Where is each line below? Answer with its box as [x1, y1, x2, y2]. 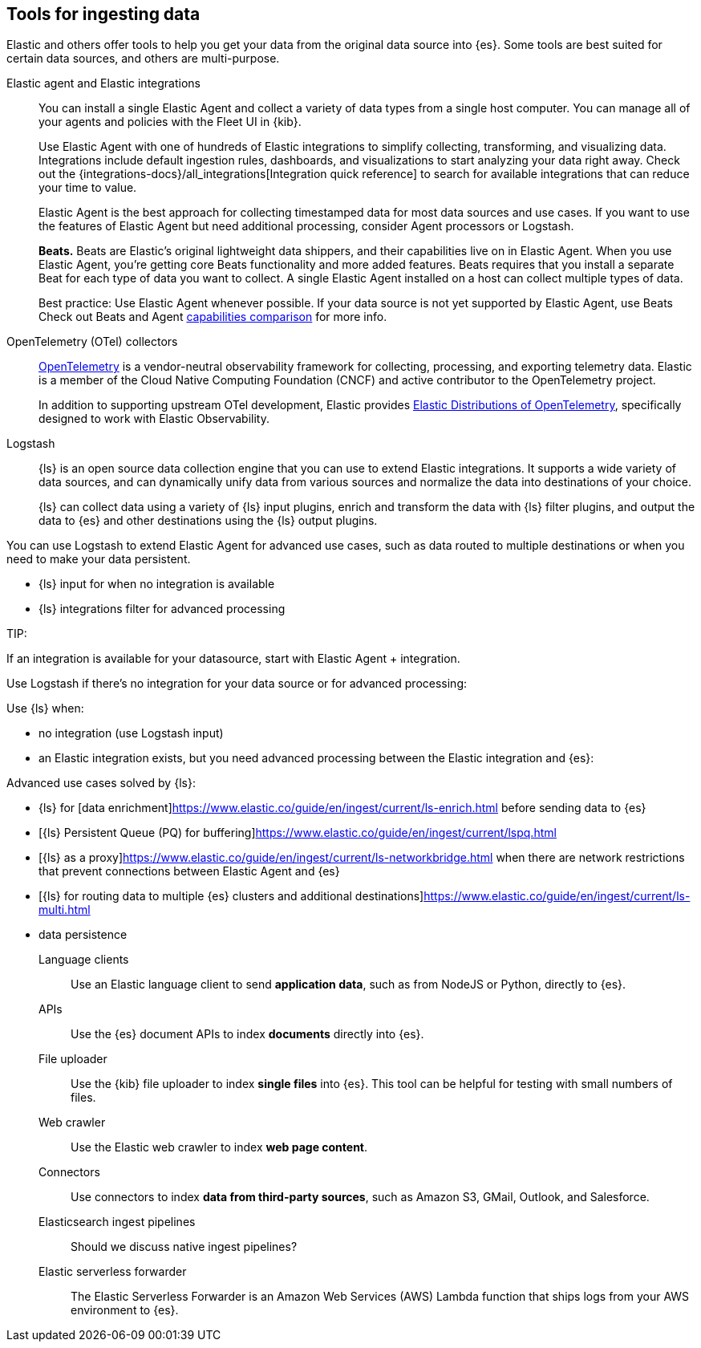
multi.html [38, 903, 91, 917]
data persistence [38, 928, 128, 942]
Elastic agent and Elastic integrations [6, 76, 201, 91]
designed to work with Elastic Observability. [38, 412, 269, 426]
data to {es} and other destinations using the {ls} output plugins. [38, 514, 378, 528]
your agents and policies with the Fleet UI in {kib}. [38, 115, 302, 129]
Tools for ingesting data [6, 4, 201, 24]
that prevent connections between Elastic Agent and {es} [38, 864, 340, 879]
